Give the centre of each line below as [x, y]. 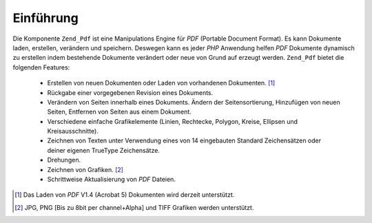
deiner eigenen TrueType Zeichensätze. [103, 150]
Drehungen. [64, 160]
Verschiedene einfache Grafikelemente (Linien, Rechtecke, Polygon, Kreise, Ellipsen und [173, 121]
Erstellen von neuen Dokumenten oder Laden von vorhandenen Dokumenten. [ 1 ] [161, 83]
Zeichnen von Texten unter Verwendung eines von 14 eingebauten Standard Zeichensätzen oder [184, 140]
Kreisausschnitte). [73, 131]
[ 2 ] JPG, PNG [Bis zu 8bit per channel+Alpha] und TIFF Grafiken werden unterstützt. [134, 207]
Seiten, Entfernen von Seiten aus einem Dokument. [120, 112]
